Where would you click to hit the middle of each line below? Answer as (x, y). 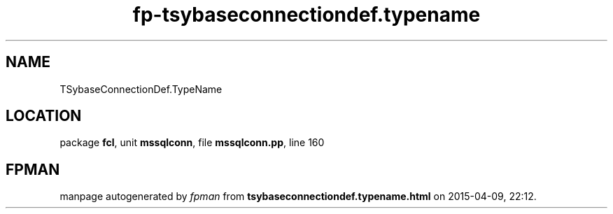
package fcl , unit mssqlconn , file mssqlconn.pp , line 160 (192, 143)
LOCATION (44, 116)
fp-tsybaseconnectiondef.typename (306, 15)
